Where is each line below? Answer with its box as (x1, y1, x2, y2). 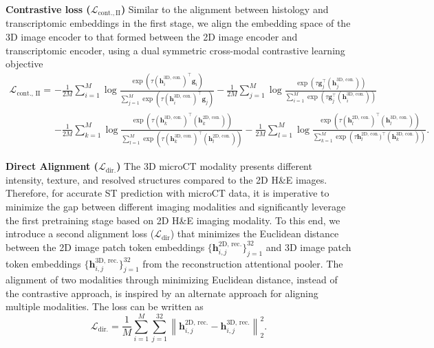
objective (6, 56, 43, 71)
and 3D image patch (265, 239, 351, 254)
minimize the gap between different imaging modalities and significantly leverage (6, 199, 346, 213)
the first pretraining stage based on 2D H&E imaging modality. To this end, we (6, 213, 340, 227)
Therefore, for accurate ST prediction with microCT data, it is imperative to (6, 186, 329, 200)
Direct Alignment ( (6, 159, 98, 173)
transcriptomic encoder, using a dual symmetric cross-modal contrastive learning (6, 43, 345, 57)
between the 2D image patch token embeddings (6, 239, 205, 254)
